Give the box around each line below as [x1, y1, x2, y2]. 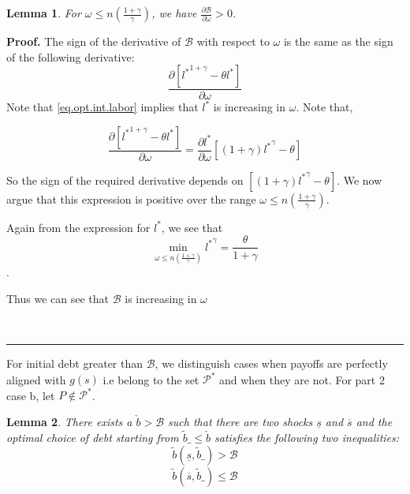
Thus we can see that [6, 290, 110, 306]
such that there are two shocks [168, 413, 313, 429]
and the [356, 413, 393, 429]
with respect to [196, 33, 270, 49]
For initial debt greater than [6, 354, 143, 371]
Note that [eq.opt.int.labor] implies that [6, 99, 199, 115]
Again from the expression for [6, 219, 151, 235]
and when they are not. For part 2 [219, 371, 385, 387]
